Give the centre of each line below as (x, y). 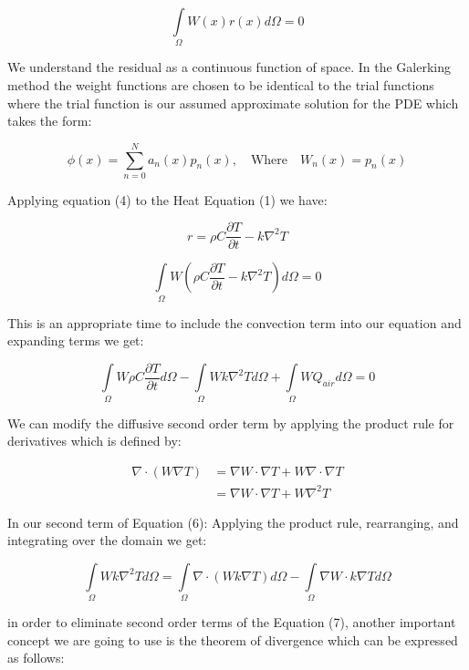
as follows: (36, 658)
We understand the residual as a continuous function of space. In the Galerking (229, 67)
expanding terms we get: (76, 340)
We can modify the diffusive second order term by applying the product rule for (231, 423)
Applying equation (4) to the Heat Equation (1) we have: (167, 199)
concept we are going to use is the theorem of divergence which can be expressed (233, 639)
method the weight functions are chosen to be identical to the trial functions (221, 84)
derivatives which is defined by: (94, 441)
